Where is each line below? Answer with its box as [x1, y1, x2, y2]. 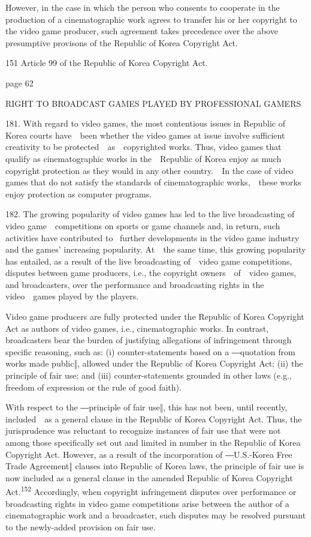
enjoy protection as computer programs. [5, 187, 152, 200]
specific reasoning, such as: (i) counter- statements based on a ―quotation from [5, 345, 295, 358]
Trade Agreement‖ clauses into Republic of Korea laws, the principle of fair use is [5, 460, 304, 472]
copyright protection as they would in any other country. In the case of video [5, 164, 294, 176]
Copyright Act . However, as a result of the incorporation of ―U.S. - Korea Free [5, 448, 292, 460]
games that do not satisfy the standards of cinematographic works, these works [5, 176, 301, 188]
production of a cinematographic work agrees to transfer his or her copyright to [5, 13, 297, 25]
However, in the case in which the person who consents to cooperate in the [5, 1, 280, 13]
